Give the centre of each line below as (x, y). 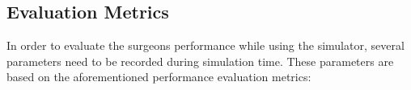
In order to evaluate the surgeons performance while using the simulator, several (205, 45)
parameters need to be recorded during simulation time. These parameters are (200, 61)
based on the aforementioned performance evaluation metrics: (159, 77)
